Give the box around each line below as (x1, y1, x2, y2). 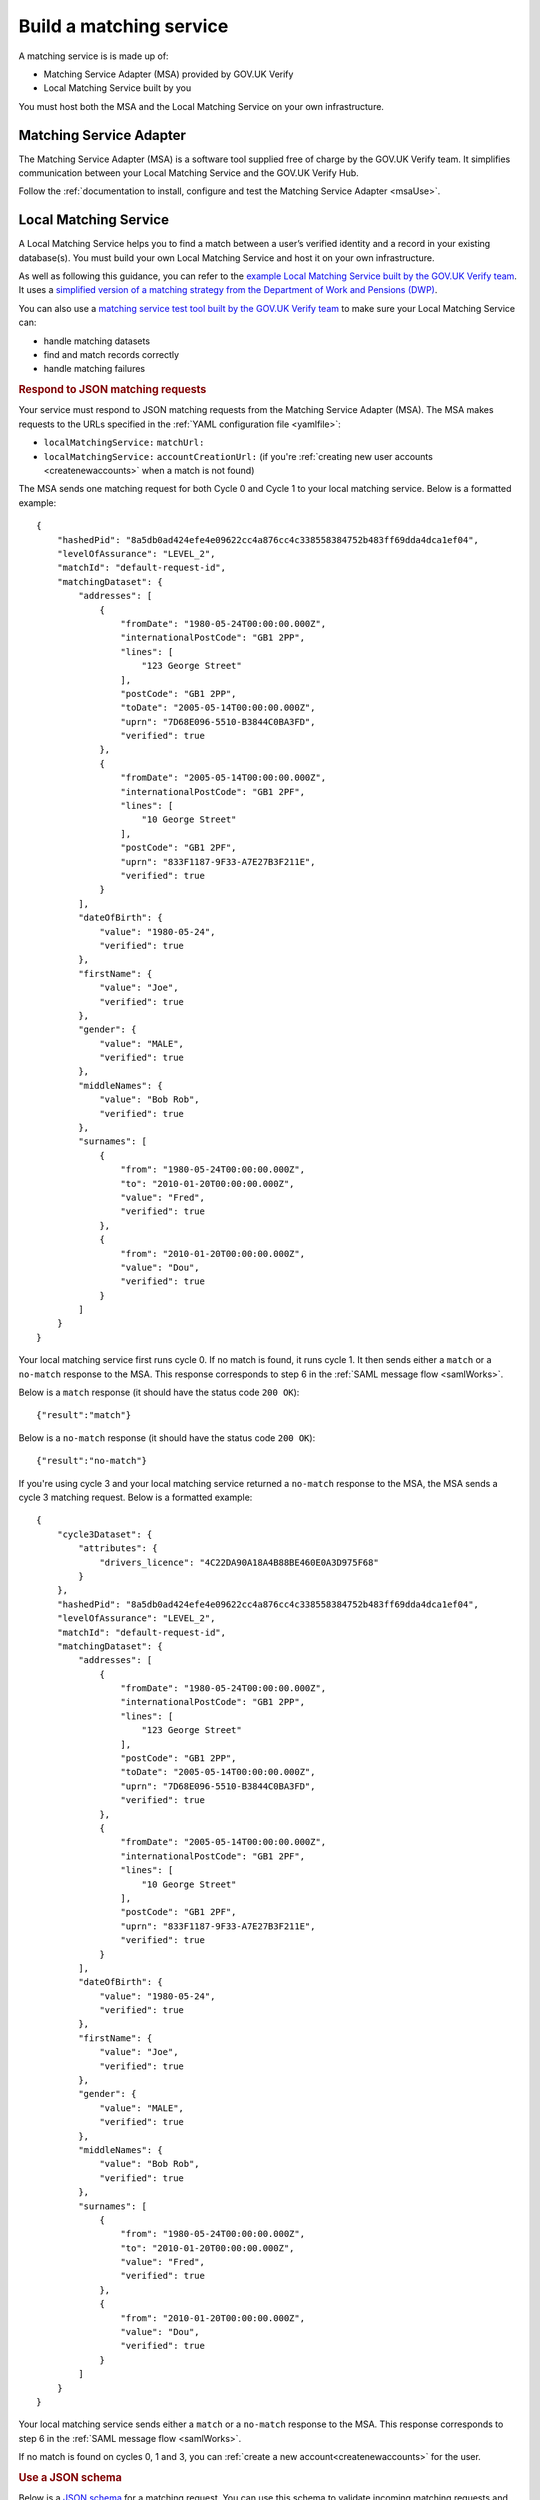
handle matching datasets (43, 335, 150, 347)
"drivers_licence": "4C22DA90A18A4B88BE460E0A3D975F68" (99, 1556, 379, 1568)
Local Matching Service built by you (43, 82, 192, 94)
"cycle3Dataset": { (56, 1528, 153, 1540)
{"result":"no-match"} (36, 1455, 148, 1467)
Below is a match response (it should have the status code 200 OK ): (18, 1386, 300, 1399)
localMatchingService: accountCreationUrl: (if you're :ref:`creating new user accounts (43, 450, 434, 462)
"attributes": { (78, 1543, 158, 1554)
